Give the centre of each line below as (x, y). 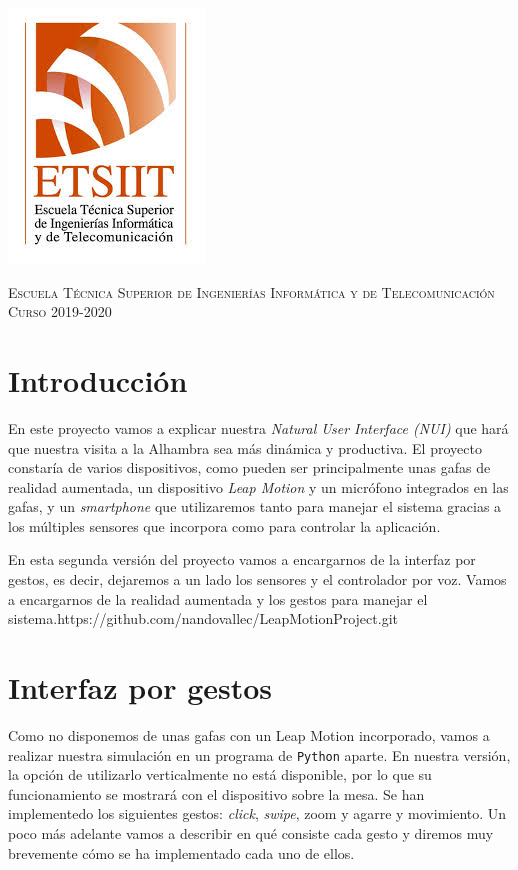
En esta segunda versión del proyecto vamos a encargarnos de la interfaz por (242, 559)
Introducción (98, 379)
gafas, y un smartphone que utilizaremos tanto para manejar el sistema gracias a (255, 506)
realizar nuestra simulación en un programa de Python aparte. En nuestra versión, (259, 754)
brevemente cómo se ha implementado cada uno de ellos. (181, 852)
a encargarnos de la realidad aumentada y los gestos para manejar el (218, 598)
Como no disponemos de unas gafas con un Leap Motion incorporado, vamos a (249, 734)
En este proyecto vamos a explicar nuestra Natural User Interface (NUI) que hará (258, 427)
